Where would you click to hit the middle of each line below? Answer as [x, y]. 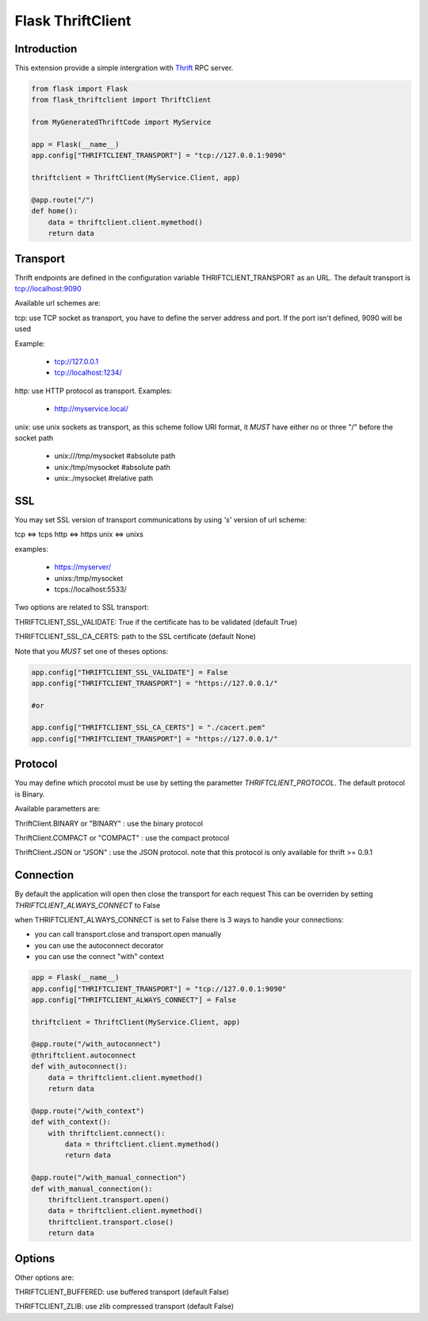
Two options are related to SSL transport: [82, 607]
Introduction [46, 49]
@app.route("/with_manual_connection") [109, 1178]
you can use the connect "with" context [99, 957]
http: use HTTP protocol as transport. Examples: [93, 391]
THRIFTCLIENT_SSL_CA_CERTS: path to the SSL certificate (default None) [136, 637]
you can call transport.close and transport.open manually [128, 934]
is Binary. [30, 794]
